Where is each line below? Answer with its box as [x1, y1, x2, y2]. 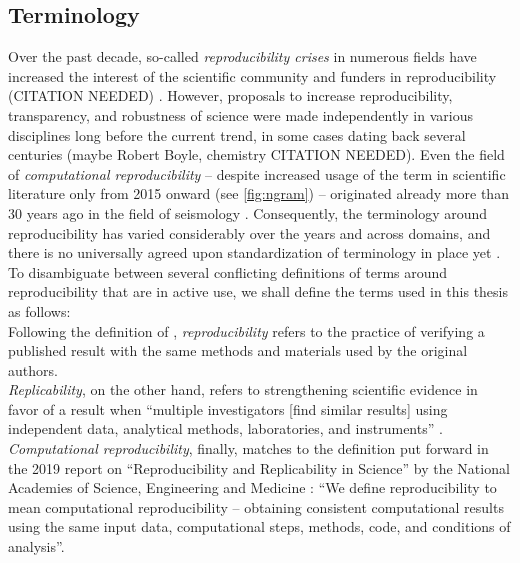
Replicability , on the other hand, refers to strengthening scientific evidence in [8, 379, 478, 400]
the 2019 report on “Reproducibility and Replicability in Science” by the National [8, 457, 510, 478]
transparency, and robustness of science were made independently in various [8, 104, 473, 125]
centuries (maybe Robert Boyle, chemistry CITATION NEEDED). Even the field [8, 144, 505, 165]
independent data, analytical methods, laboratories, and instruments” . [8, 418, 443, 439]
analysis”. [8, 536, 65, 557]
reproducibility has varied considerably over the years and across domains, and [8, 222, 491, 243]
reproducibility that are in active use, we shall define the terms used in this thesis [8, 281, 509, 302]
